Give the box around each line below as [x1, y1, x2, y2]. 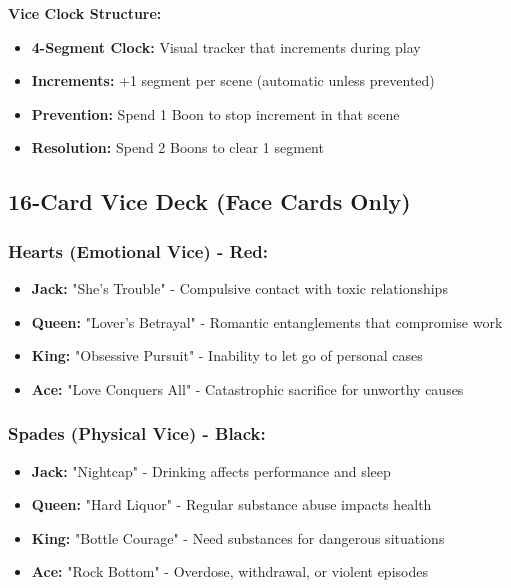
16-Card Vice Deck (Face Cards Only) [8, 186, 411, 217]
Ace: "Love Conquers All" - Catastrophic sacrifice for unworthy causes [31, 378, 464, 399]
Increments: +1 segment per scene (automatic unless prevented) [31, 70, 435, 91]
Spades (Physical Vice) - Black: [8, 421, 266, 446]
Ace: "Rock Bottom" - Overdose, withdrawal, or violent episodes [31, 561, 428, 582]
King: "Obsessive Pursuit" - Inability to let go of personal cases [31, 345, 423, 366]
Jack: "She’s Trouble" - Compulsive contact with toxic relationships [31, 277, 448, 298]
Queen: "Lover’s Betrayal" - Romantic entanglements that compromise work [31, 311, 503, 332]
